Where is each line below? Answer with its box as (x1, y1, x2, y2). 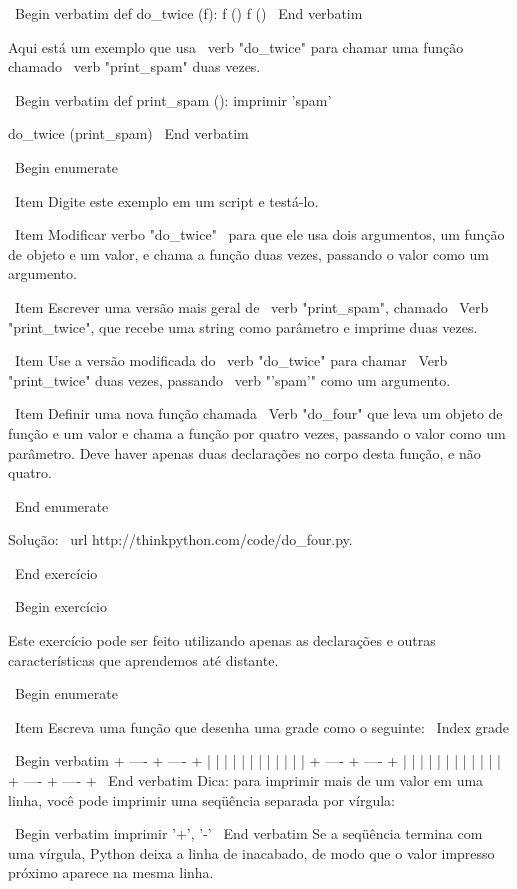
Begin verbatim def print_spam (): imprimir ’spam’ (14, 89, 332, 110)
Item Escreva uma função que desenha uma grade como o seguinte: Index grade (14, 716, 510, 737)
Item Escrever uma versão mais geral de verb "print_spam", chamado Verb (14, 296, 489, 317)
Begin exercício (14, 596, 107, 617)
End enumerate (14, 495, 109, 516)
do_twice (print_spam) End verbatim (8, 123, 249, 144)
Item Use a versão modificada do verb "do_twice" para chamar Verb (14, 350, 448, 371)
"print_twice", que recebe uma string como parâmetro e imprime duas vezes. (8, 316, 478, 337)
